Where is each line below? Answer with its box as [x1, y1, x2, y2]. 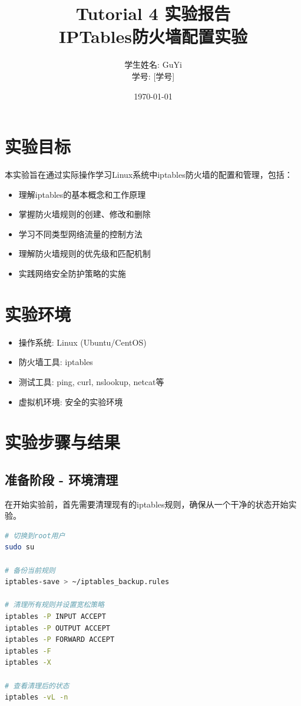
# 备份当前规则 [5, 566, 55, 575]
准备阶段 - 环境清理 [5, 470, 118, 488]
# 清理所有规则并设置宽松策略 [5, 601, 104, 609]
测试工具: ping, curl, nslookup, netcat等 [18, 375, 164, 387]
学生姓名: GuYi [124, 58, 182, 71]
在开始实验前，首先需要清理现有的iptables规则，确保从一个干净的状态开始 [5, 498, 289, 510]
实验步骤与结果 [5, 430, 121, 454]
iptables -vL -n [5, 693, 68, 702]
